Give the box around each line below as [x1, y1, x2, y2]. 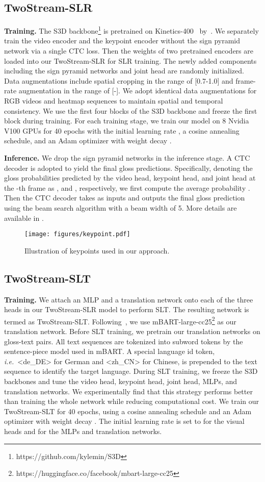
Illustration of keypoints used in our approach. [24, 245, 170, 256]
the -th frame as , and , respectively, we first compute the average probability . [4, 182, 250, 193]
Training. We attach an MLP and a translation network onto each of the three [4, 294, 253, 305]
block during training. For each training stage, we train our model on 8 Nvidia [4, 115, 249, 126]
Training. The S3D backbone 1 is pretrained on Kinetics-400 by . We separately [4, 24, 259, 36]
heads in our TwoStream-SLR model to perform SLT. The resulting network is [4, 304, 249, 315]
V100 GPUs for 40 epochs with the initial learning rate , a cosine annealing [4, 125, 240, 136]
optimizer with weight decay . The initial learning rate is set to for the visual [4, 416, 245, 426]
